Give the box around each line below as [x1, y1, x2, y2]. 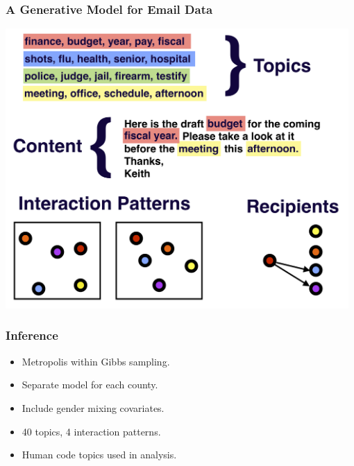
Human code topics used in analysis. [22, 447, 177, 462]
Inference [6, 327, 58, 344]
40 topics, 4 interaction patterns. [22, 424, 161, 438]
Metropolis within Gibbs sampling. [22, 354, 170, 368]
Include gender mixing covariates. [22, 400, 165, 415]
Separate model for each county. [22, 377, 158, 392]
